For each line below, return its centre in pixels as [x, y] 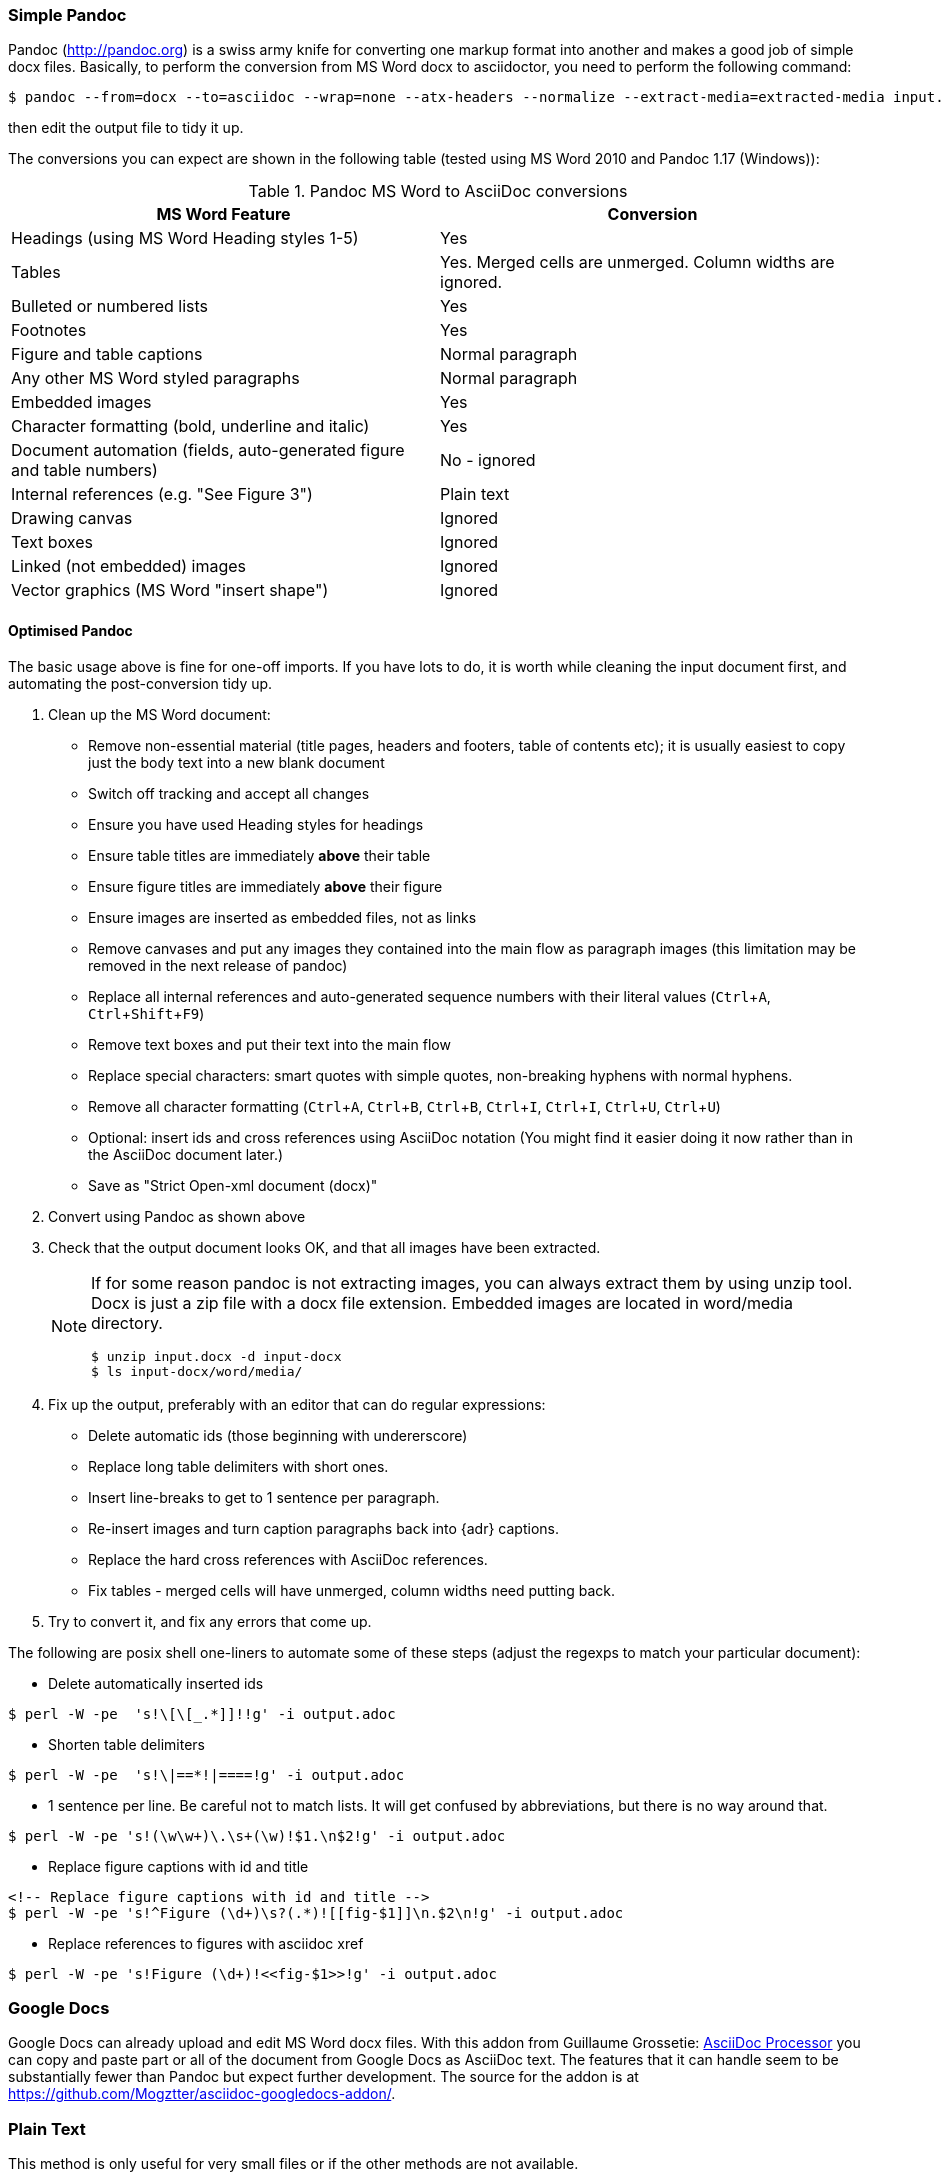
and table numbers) [84, 470]
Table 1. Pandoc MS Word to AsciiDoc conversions [438, 191]
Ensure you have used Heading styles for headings [256, 824]
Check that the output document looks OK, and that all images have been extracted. [324, 1247]
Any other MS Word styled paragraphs [155, 378]
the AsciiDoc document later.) [186, 1154]
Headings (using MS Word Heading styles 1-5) [185, 238]
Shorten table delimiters [126, 1744]
